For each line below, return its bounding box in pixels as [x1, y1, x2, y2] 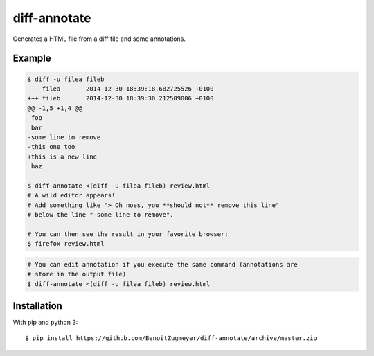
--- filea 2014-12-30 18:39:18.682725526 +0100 [27, 84, 214, 93]
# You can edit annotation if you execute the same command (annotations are [27, 260, 298, 268]
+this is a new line [27, 152, 97, 161]
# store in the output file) [27, 270, 127, 278]
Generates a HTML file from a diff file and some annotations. [12, 35, 186, 43]
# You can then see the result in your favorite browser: [27, 230, 229, 238]
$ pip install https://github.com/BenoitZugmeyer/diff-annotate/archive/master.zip [25, 335, 318, 342]
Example [12, 53, 51, 64]
